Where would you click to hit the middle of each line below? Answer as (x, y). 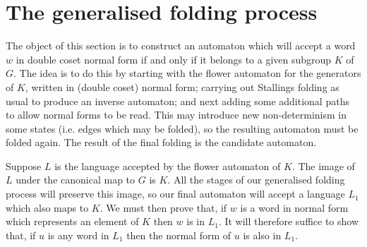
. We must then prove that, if (163, 207)
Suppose (24, 165)
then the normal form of (179, 235)
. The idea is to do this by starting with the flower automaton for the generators (187, 73)
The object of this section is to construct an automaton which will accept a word (181, 46)
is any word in (78, 235)
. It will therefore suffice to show (289, 221)
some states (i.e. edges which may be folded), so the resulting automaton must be (182, 128)
